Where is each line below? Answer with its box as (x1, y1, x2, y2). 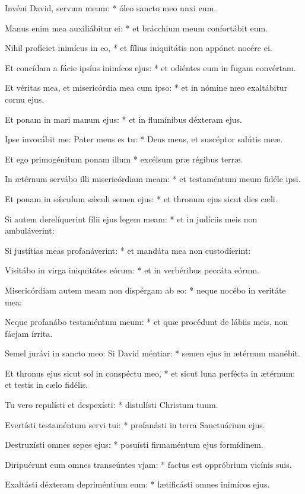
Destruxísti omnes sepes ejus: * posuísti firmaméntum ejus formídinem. (5, 438, 263, 451)
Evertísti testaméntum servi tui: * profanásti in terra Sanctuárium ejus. (5, 418, 265, 431)
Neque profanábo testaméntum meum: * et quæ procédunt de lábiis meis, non (5, 315, 288, 328)
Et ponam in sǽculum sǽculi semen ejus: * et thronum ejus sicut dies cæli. (5, 192, 278, 205)
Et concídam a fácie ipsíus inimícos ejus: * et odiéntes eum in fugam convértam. (5, 61, 296, 74)
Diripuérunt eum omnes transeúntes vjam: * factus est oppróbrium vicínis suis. (5, 458, 292, 470)
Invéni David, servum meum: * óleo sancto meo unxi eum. (5, 2, 217, 14)
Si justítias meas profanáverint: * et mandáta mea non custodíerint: (5, 244, 251, 256)
